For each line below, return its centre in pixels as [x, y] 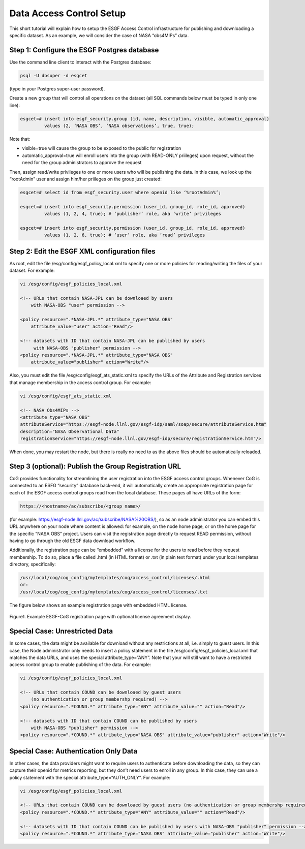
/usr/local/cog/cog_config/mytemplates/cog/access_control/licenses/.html [115, 578]
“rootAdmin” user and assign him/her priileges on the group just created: [86, 179]
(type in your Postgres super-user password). [57, 88]
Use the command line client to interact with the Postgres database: [80, 62]
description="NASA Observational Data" [70, 431]
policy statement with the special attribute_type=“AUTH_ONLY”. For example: [90, 777]
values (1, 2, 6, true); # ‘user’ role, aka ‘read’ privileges [125, 235]
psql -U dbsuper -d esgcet [54, 75]
